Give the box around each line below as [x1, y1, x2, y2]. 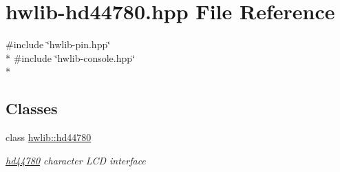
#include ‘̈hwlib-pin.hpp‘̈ [6, 37, 111, 52]
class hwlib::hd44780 [6, 130, 92, 144]
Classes [6, 98, 58, 119]
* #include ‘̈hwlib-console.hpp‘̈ [6, 50, 135, 65]
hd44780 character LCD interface [6, 153, 146, 167]
